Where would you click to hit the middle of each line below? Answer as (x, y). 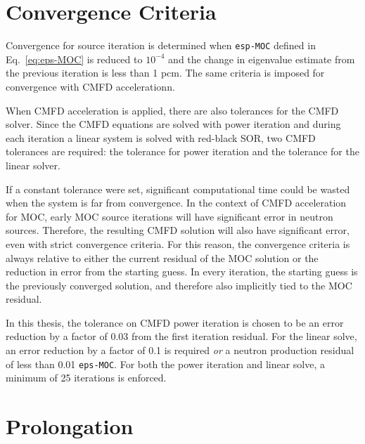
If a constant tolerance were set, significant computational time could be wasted (178, 189)
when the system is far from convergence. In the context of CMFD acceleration (176, 203)
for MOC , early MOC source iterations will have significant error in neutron (169, 216)
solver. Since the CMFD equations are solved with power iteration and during (173, 124)
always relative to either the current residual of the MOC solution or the (162, 257)
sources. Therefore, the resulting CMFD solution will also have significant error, (178, 230)
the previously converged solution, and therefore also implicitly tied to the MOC (179, 285)
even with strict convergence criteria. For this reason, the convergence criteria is (178, 243)
